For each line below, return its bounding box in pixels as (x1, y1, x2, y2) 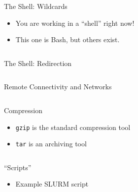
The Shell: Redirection (4, 58, 72, 68)
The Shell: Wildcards (4, 1, 68, 11)
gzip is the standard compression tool (15, 122, 131, 132)
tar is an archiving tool (15, 138, 87, 149)
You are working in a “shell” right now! (15, 17, 135, 28)
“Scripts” (4, 162, 32, 172)
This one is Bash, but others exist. (15, 34, 120, 45)
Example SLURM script (15, 179, 89, 189)
